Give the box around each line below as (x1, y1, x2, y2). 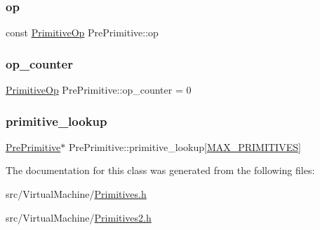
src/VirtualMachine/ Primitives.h (6, 187, 147, 201)
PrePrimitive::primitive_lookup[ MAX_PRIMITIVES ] (68, 139, 301, 154)
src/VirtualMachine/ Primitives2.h (6, 210, 152, 224)
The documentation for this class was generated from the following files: (6, 163, 315, 178)
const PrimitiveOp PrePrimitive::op (6, 25, 159, 40)
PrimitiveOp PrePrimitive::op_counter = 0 (6, 82, 192, 97)
